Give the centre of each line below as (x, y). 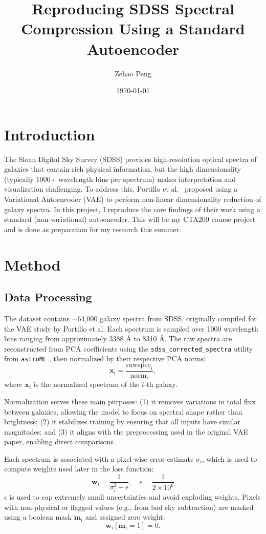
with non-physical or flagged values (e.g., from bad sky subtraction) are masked (129, 507)
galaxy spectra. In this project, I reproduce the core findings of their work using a (132, 209)
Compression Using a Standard (133, 28)
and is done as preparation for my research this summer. (93, 229)
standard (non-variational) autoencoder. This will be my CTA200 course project (130, 219)
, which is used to (230, 458)
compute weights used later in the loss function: (79, 469)
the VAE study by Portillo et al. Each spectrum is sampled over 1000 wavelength (131, 328)
